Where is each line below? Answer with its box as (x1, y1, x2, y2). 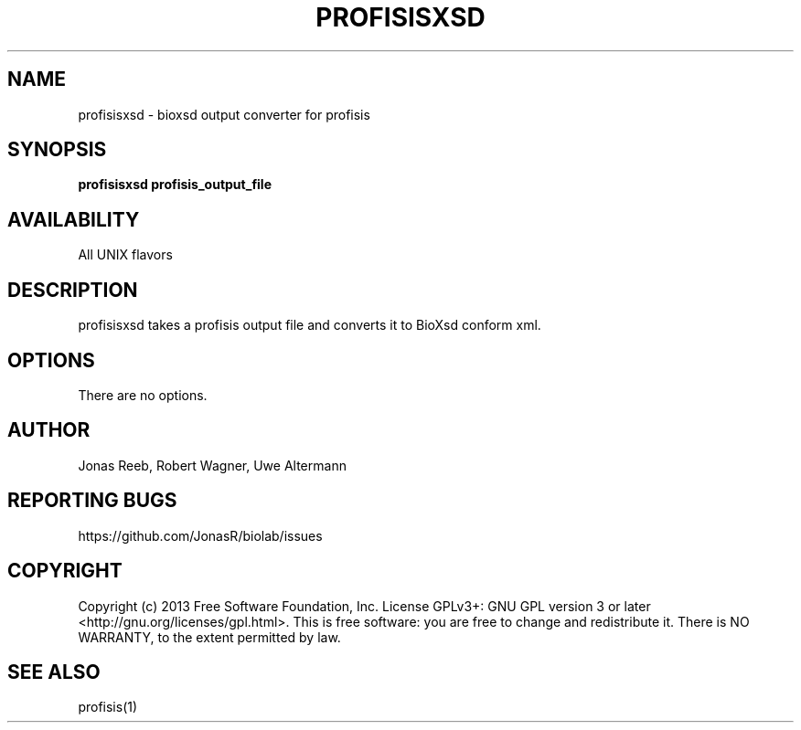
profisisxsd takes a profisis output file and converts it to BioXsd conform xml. (78, 317, 541, 333)
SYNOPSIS (7, 138, 107, 162)
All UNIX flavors (78, 247, 173, 263)
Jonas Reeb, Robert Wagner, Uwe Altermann (78, 457, 347, 473)
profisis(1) (78, 699, 138, 715)
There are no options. (78, 386, 208, 403)
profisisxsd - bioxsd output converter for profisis (78, 106, 370, 122)
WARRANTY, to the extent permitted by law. (78, 629, 341, 645)
